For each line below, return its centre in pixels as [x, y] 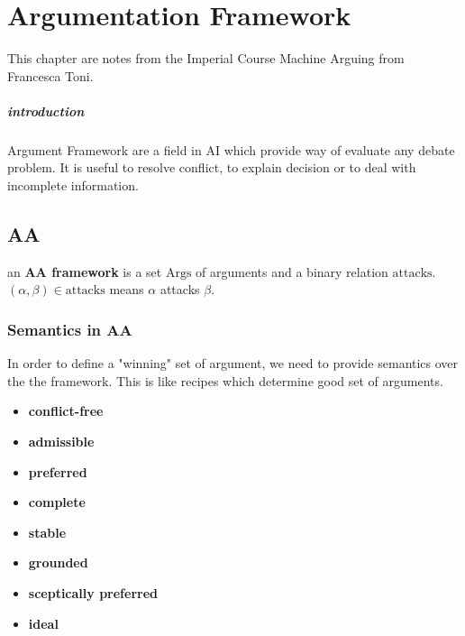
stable [47, 532]
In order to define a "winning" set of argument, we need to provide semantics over [233, 363]
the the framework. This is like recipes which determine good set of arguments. [225, 380]
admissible [61, 442]
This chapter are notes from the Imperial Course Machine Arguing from [206, 58]
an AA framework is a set [85, 271]
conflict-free [66, 411]
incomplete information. [73, 185]
